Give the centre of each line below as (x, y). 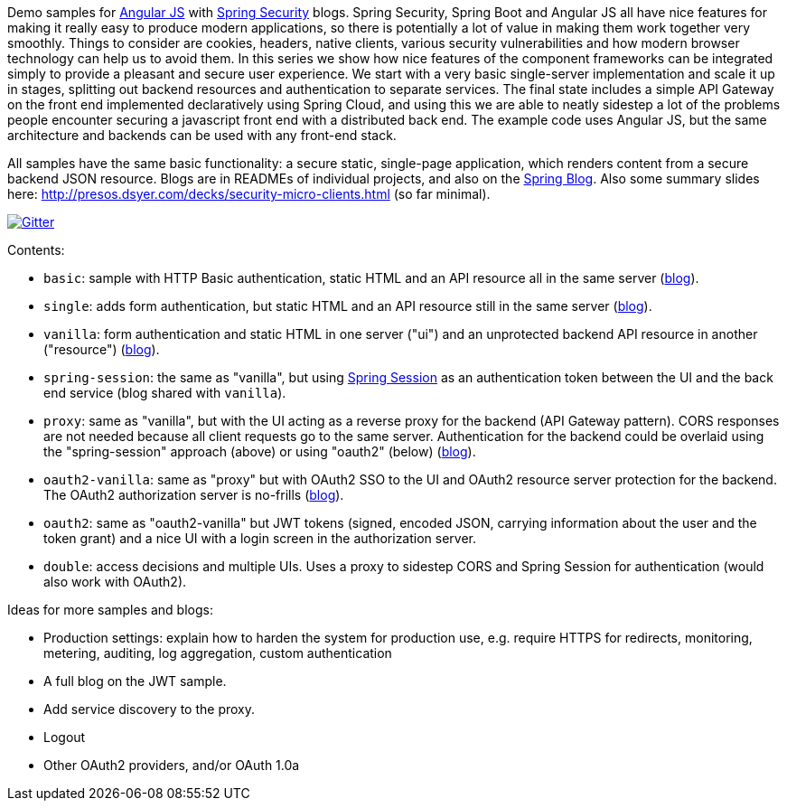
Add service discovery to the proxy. (150, 709)
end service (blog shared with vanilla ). (165, 393)
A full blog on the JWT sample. (135, 681)
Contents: (36, 250)
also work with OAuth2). (115, 582)
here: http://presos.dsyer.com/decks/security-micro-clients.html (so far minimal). (249, 194)
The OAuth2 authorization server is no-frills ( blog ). (194, 495)
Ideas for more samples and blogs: (110, 610)
